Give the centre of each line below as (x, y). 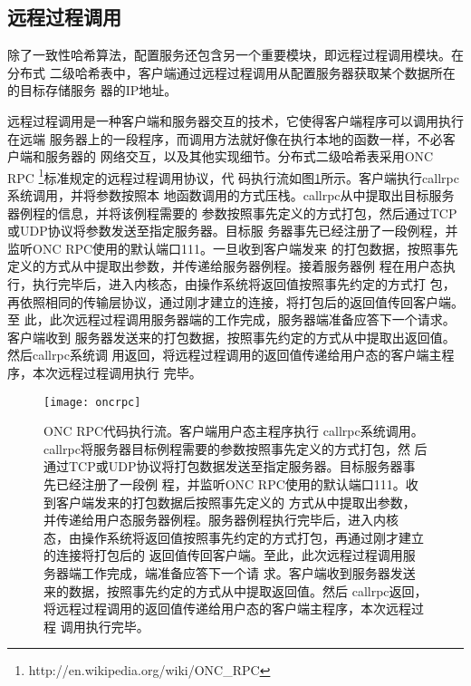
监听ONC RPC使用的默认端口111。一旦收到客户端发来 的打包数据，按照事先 (233, 248)
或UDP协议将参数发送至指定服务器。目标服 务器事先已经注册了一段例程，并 (233, 231)
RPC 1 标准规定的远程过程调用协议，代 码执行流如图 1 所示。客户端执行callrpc (234, 176)
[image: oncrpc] (92, 402)
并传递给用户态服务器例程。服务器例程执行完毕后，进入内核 (221, 520)
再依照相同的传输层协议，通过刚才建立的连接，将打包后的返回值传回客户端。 (235, 301)
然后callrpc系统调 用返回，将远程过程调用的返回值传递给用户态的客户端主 (225, 355)
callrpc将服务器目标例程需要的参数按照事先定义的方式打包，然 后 (235, 448)
